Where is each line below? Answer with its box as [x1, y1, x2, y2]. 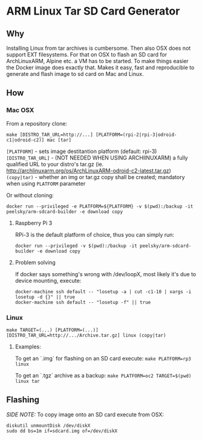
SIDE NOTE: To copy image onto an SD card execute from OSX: [6, 411, 165, 418]
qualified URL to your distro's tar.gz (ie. [6, 160, 104, 168]
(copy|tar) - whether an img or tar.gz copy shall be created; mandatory [6, 173, 186, 180]
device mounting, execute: [15, 277, 82, 284]
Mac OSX [6, 106, 34, 115]
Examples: [15, 343, 41, 350]
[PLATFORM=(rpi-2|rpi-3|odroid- [96, 132, 177, 138]
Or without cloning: [6, 191, 54, 198]
